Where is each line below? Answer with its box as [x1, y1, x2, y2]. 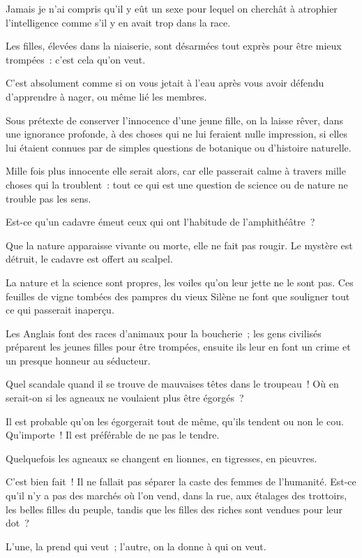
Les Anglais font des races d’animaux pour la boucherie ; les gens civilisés [6, 325, 322, 340]
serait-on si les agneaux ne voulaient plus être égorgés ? [6, 390, 244, 405]
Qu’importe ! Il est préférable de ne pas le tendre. [6, 427, 220, 442]
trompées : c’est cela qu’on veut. [6, 52, 146, 66]
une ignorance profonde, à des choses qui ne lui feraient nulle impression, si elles [6, 126, 347, 141]
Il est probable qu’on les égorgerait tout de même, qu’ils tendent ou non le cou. [6, 413, 344, 428]
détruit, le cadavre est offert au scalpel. [6, 251, 173, 266]
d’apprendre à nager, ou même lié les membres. [6, 89, 207, 103]
